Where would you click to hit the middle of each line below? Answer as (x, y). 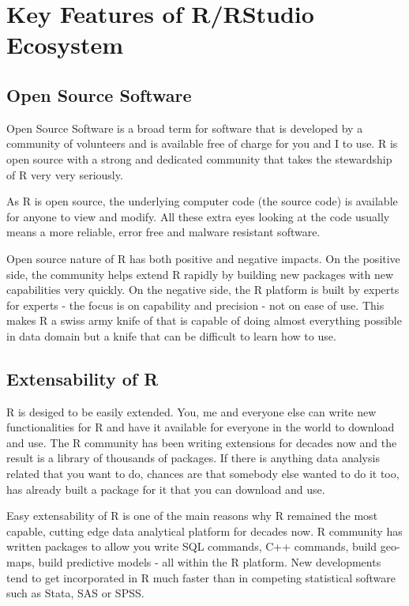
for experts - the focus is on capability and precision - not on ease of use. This (195, 305)
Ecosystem (65, 45)
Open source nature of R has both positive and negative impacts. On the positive (203, 258)
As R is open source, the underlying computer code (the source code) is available (202, 201)
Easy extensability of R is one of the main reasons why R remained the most (192, 516)
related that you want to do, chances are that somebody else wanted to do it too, (203, 474)
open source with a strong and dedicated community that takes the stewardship (199, 158)
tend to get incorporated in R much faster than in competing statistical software (201, 577)
